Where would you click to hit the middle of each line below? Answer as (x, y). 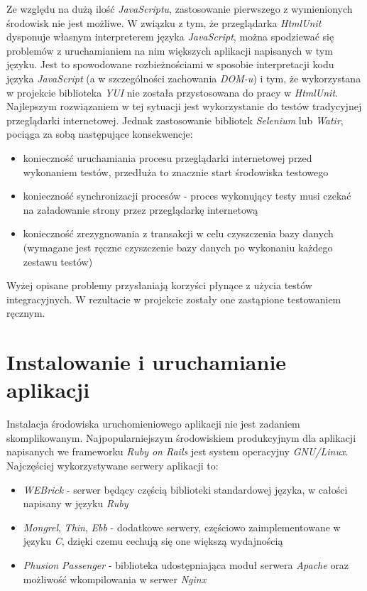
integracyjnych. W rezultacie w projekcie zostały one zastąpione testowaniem (174, 299)
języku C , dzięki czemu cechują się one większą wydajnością (153, 541)
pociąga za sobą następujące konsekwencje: (100, 134)
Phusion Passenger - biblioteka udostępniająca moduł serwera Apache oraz (186, 564)
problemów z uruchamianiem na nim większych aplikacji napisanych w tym (170, 50)
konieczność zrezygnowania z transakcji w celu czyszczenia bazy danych (178, 233)
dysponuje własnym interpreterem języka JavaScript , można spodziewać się (170, 37)
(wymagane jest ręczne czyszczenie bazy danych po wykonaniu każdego (178, 247)
